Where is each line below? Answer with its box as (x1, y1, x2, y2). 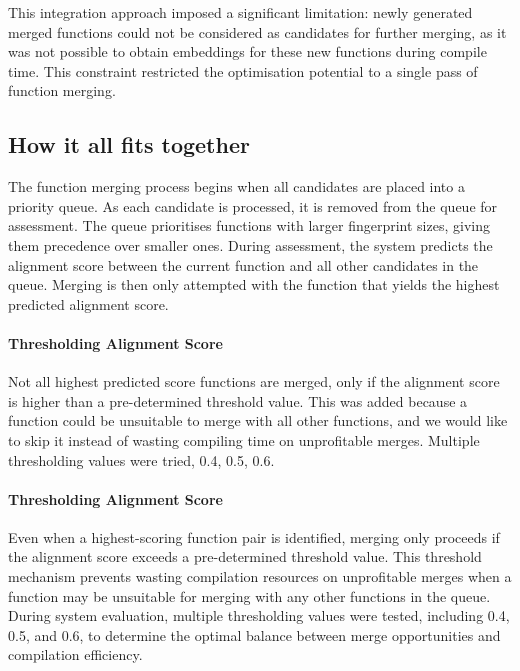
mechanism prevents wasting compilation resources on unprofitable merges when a (8, 566, 512, 587)
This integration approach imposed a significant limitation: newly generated (8, 2, 473, 22)
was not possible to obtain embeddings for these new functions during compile (8, 41, 487, 62)
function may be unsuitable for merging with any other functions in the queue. (8, 585, 491, 606)
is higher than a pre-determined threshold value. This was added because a (8, 390, 468, 411)
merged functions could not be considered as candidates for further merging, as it (8, 21, 507, 42)
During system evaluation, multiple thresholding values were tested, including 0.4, (8, 605, 510, 626)
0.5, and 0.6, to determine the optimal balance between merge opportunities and (8, 624, 501, 645)
